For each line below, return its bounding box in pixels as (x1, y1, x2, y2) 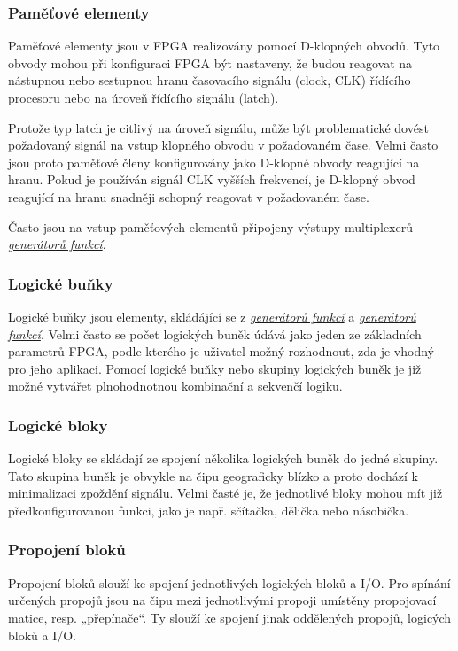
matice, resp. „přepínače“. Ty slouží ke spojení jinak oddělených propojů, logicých (8, 608, 452, 626)
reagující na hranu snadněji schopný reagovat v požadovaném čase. (8, 187, 369, 205)
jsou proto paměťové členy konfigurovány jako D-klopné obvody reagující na (8, 152, 420, 171)
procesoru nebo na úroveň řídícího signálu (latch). (8, 89, 279, 106)
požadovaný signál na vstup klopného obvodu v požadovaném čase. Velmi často (8, 136, 439, 154)
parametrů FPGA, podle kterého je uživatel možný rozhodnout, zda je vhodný (8, 342, 434, 360)
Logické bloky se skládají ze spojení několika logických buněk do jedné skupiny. (8, 449, 439, 468)
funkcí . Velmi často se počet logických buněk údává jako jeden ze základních (8, 324, 422, 343)
